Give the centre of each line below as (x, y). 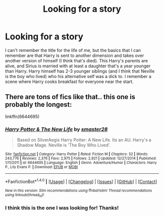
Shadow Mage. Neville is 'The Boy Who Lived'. (64, 145)
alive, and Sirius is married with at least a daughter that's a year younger (78, 66)
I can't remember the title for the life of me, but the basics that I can (73, 50)
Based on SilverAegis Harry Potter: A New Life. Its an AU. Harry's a (84, 140)
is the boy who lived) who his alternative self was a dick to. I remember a (78, 76)
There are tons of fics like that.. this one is (70, 97)
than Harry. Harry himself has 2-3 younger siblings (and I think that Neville (80, 71)
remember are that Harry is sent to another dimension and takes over (74, 55)
